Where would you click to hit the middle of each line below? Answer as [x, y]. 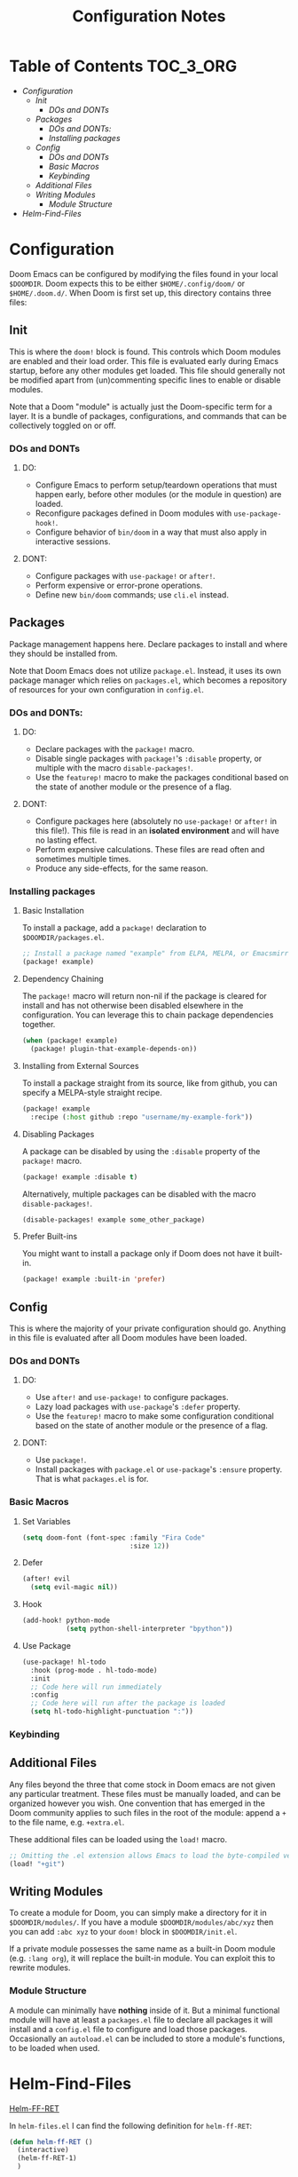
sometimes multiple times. [83, 859]
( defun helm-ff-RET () [51, 2141]
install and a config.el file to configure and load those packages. [129, 2029]
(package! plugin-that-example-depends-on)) [114, 1049]
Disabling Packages [58, 1134]
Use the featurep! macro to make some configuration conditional [155, 1416]
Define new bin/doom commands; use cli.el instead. [132, 594]
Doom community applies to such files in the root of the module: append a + [148, 1812]
